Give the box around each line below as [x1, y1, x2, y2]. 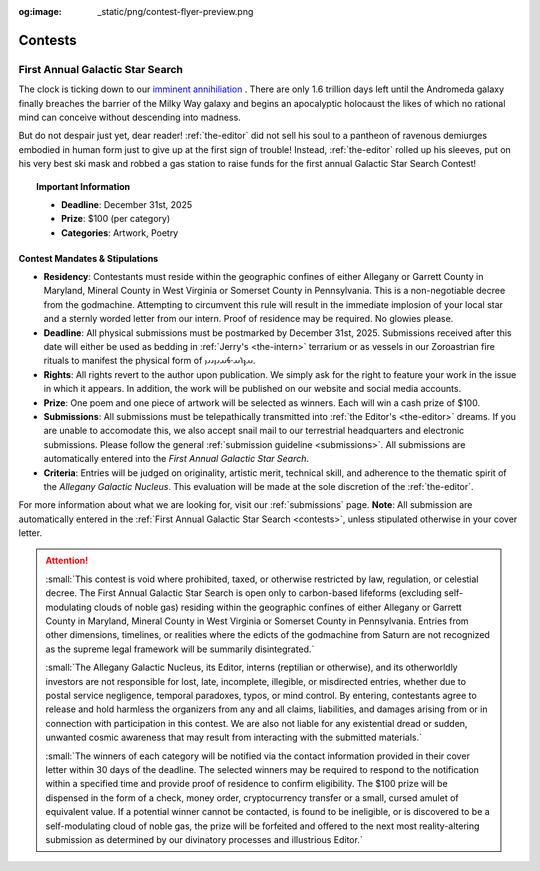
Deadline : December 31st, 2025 [61, 198, 193, 210]
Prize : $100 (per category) [61, 213, 171, 225]
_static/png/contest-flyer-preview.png [97, 6, 254, 17]
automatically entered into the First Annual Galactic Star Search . [43, 453, 310, 465]
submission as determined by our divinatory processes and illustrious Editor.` [45, 833, 364, 845]
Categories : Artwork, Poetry [61, 226, 179, 239]
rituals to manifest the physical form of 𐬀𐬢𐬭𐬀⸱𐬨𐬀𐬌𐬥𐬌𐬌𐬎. [43, 355, 256, 367]
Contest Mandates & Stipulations [18, 252, 159, 264]
